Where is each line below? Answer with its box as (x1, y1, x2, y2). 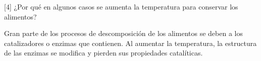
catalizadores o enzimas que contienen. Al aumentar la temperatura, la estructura (4, 37, 257, 48)
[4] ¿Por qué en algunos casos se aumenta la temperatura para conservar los (4, 1, 238, 11)
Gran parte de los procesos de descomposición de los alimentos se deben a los (4, 28, 243, 38)
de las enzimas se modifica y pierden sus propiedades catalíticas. (4, 47, 203, 58)
